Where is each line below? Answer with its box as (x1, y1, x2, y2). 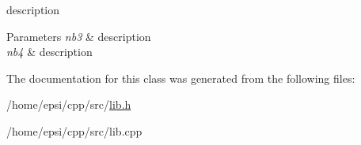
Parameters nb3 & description (6, 28, 151, 44)
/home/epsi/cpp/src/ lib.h (6, 96, 131, 113)
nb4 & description (6, 43, 93, 60)
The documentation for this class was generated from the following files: (6, 69, 355, 86)
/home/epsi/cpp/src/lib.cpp (6, 122, 142, 139)
